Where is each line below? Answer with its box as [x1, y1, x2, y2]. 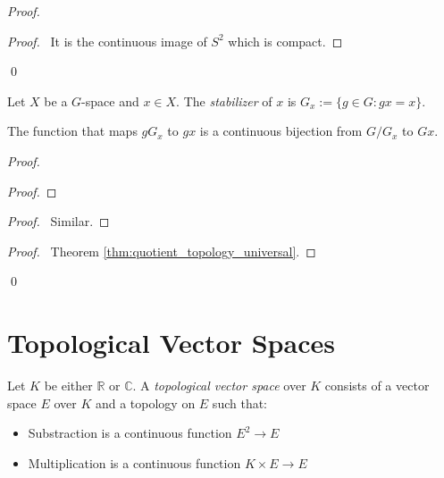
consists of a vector [324, 376, 430, 395]
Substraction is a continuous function [28, 423, 232, 442]
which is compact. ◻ [228, 31, 343, 50]
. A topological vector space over [132, 376, 306, 395]
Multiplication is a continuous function [28, 453, 241, 472]
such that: [212, 393, 268, 412]
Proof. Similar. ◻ [7, 212, 110, 231]
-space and [81, 91, 139, 110]
